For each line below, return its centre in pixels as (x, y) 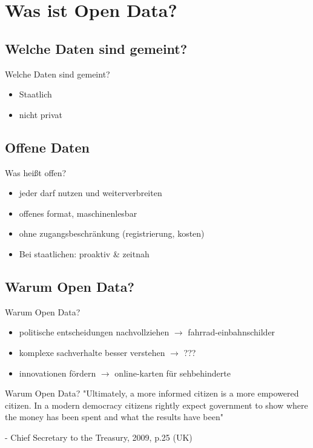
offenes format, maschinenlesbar (78, 213)
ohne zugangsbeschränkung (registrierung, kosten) (112, 233)
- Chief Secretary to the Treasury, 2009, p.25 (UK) (99, 437)
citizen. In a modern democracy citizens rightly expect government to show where (156, 405)
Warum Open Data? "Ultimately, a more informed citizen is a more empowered (152, 393)
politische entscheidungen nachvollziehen (94, 332)
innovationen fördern (58, 373)
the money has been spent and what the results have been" (114, 417)
